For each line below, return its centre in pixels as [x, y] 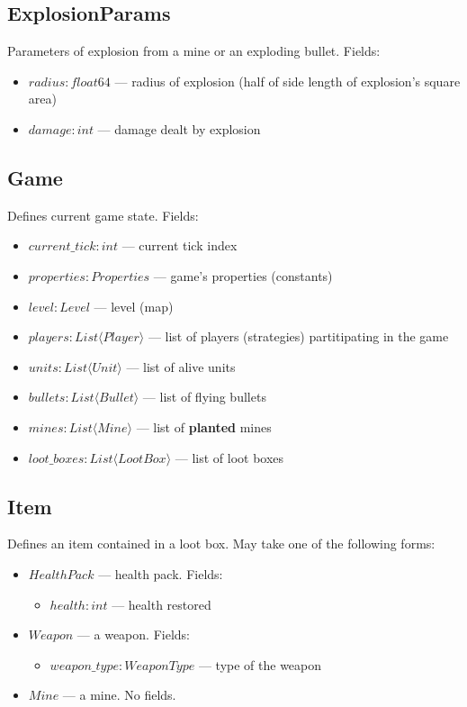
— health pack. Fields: [161, 573]
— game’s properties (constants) [243, 275]
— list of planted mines [204, 426]
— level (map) [134, 306]
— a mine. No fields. [119, 695]
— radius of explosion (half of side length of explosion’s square [287, 81]
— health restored [162, 604]
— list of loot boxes [229, 457]
